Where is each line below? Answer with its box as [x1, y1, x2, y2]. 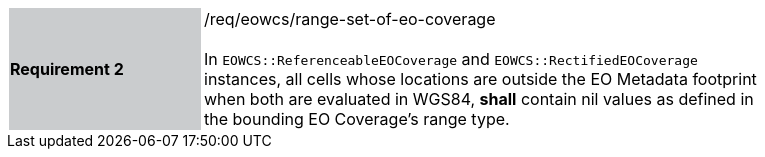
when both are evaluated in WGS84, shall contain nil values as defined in [204, 89, 754, 109]
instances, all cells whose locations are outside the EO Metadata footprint [204, 69, 757, 89]
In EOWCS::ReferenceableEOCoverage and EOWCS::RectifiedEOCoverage [204, 49, 698, 69]
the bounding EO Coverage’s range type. [204, 109, 510, 129]
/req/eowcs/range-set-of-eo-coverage [204, 9, 496, 29]
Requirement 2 [10, 59, 124, 79]
